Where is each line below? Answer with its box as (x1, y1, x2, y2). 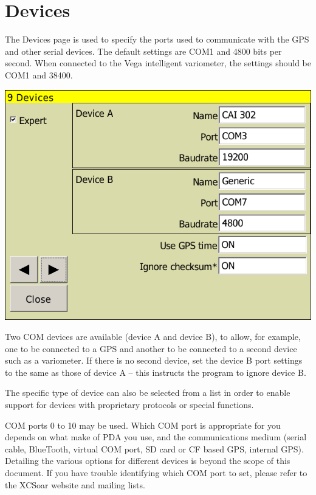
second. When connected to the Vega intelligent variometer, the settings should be (5, 57, 311, 69)
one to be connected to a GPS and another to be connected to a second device (5, 342, 297, 355)
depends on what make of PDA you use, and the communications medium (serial (5, 431, 307, 443)
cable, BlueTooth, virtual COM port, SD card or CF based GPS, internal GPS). (5, 442, 304, 455)
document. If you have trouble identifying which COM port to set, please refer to (5, 466, 307, 479)
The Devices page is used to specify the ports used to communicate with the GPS (5, 33, 309, 46)
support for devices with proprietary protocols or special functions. (5, 398, 254, 411)
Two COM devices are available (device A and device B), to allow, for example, (5, 330, 301, 343)
